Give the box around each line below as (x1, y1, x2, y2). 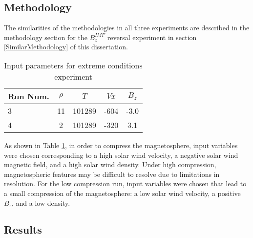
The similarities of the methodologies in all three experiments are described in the (4, 22, 250, 33)
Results (4, 221, 42, 237)
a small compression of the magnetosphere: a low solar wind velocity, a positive (4, 188, 241, 198)
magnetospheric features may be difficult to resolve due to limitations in (4, 169, 220, 179)
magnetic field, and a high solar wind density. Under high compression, (4, 159, 216, 170)
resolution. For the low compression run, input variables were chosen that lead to (4, 178, 247, 189)
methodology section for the (4, 32, 87, 42)
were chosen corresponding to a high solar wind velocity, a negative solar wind (4, 150, 238, 160)
